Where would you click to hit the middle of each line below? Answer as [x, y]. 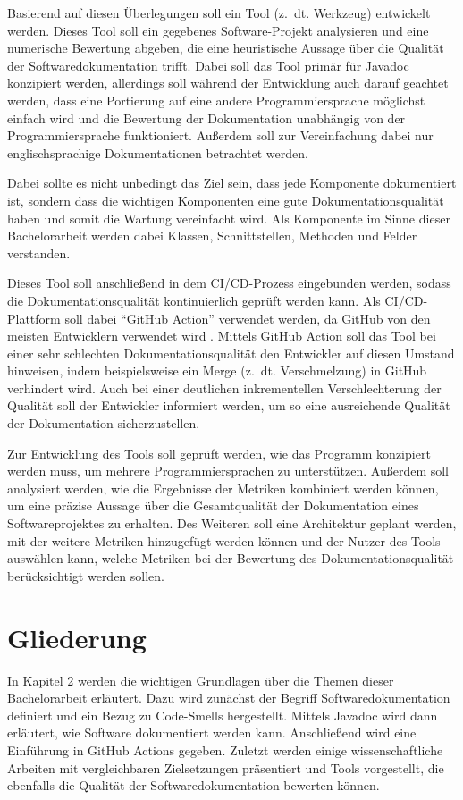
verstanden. [39, 253]
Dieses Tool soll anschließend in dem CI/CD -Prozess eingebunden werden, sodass [229, 283]
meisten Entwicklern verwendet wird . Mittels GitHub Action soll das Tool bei [222, 336]
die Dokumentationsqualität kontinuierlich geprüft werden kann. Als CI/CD [215, 300]
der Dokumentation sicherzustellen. [104, 423]
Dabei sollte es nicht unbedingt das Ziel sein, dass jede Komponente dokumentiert [232, 183]
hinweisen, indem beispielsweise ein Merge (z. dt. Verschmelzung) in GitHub [217, 371]
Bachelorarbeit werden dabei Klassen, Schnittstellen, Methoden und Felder [212, 236]
